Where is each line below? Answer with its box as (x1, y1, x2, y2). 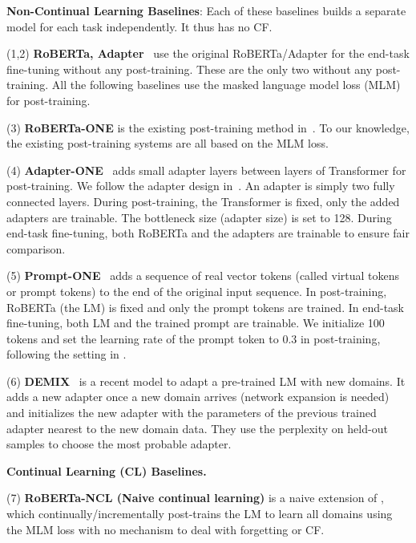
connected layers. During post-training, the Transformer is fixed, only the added (6, 192, 400, 209)
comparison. (6, 240, 66, 257)
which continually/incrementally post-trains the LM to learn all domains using (6, 505, 393, 522)
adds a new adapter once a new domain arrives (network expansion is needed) (6, 388, 390, 405)
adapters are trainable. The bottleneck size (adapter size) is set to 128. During (6, 209, 392, 225)
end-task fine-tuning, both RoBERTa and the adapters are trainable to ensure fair (6, 225, 410, 241)
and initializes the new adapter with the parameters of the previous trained (6, 404, 377, 421)
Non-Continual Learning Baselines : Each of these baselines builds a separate (6, 2, 406, 18)
